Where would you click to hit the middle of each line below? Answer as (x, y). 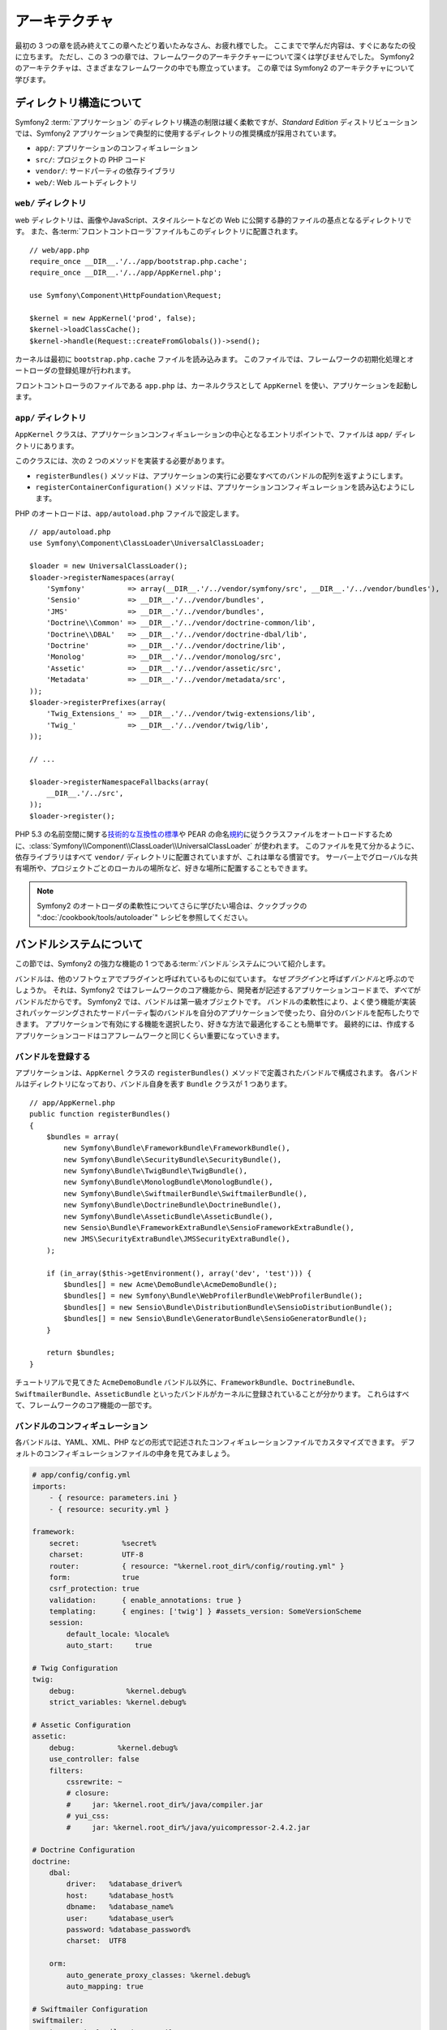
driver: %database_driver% (124, 1884)
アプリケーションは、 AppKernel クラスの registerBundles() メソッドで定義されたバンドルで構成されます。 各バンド (217, 1073)
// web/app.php (60, 250)
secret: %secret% (103, 1543)
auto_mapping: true (105, 1986)
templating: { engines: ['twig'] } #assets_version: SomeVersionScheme (205, 1611)
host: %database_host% (120, 1895)
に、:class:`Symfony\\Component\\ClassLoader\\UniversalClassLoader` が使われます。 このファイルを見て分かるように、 (217, 845)
